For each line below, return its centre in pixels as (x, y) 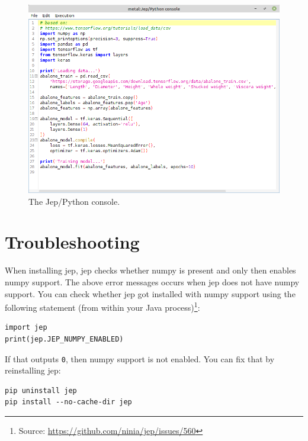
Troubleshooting (72, 242)
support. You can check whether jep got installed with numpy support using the (150, 293)
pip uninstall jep (41, 390)
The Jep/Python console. (74, 201)
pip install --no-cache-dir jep (68, 402)
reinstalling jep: (33, 370)
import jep (26, 328)
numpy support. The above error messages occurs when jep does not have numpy (152, 281)
